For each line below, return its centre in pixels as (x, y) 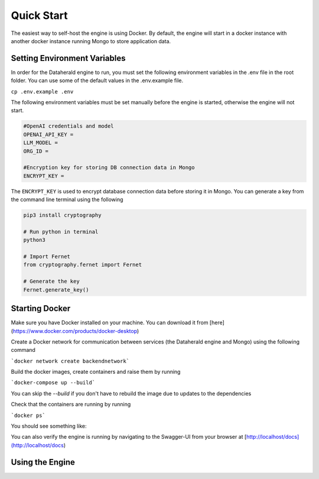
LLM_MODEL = (41, 143)
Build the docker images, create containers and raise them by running (96, 372)
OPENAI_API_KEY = (48, 134)
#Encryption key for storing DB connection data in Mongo (109, 168)
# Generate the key (51, 281)
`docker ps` (28, 415)
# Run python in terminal (61, 232)
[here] (217, 323)
